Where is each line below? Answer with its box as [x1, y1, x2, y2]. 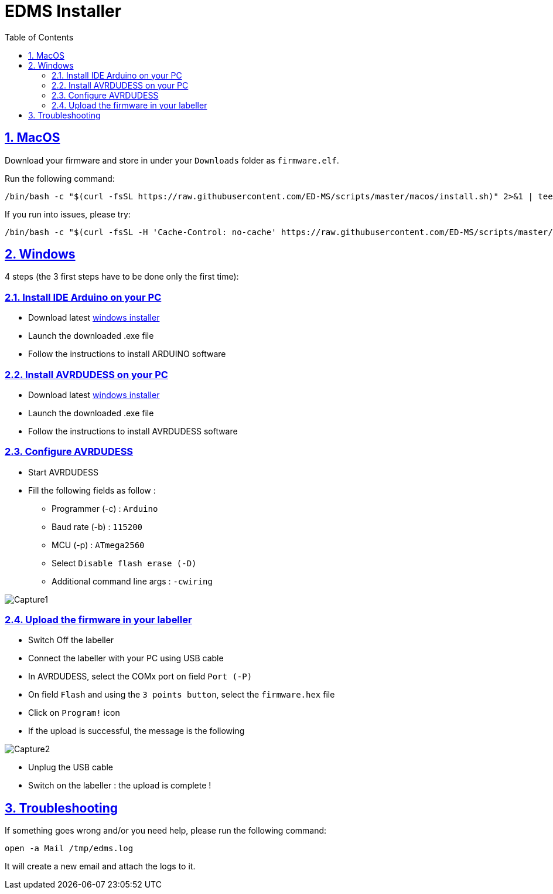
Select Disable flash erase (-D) [52, 558, 197, 568]
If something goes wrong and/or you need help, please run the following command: [5, 825, 327, 836]
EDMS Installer [5, 1, 122, 21]
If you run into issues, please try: [5, 209, 131, 219]
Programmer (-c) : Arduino [52, 503, 158, 514]
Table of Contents [5, 32, 74, 42]
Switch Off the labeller [28, 635, 114, 645]
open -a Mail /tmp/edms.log [5, 844, 134, 854]
